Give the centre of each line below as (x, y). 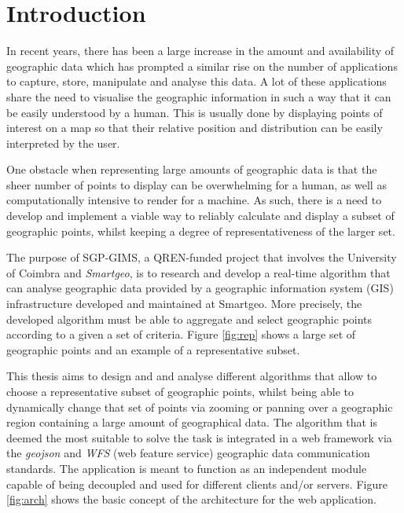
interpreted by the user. (63, 143)
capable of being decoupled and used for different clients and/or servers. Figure (197, 484)
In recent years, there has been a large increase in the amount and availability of (200, 51)
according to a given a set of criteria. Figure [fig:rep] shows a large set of (181, 334)
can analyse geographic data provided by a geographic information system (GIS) (200, 288)
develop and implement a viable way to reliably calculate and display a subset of (200, 216)
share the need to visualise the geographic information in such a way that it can (199, 96)
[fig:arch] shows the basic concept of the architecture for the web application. (191, 499)
